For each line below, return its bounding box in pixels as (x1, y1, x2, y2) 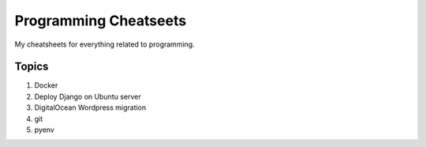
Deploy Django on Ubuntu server (34, 92, 141, 101)
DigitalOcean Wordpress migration (34, 103, 147, 112)
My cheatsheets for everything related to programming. (14, 40, 195, 49)
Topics (14, 60, 49, 73)
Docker (34, 81, 58, 90)
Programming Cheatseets (14, 12, 187, 29)
